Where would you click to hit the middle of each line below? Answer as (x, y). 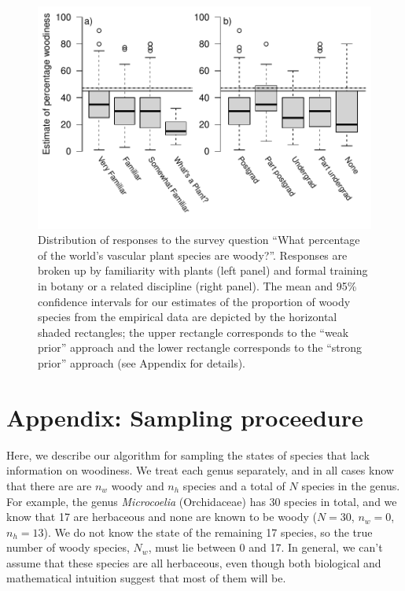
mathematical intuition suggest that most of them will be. (146, 578)
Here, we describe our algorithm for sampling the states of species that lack (188, 454)
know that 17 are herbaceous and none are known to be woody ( (162, 517)
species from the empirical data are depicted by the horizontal (188, 317)
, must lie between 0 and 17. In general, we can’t (265, 547)
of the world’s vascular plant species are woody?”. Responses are (193, 255)
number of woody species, (68, 547)
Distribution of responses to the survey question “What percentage (199, 240)
